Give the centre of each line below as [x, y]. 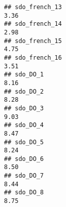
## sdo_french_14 [33, 24]
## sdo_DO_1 [24, 75]
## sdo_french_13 [33, 7]
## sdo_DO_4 [24, 125]
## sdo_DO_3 [24, 108]
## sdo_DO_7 [24, 176]
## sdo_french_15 [33, 41]
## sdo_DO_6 [24, 159]
